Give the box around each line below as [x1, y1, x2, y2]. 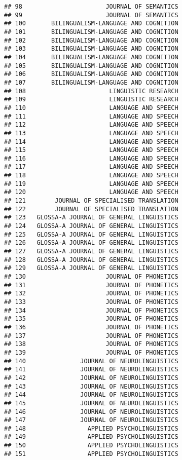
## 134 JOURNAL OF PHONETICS [4, 306, 178, 314]
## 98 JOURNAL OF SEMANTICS [4, 3, 178, 10]
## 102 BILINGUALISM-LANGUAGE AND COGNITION [4, 36, 178, 44]
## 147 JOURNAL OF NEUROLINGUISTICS [4, 416, 178, 424]
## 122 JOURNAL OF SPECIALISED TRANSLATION [4, 205, 178, 213]
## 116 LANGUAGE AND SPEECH [4, 155, 178, 162]
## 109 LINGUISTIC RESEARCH [4, 96, 178, 103]
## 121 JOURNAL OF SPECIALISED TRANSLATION [4, 197, 178, 205]
